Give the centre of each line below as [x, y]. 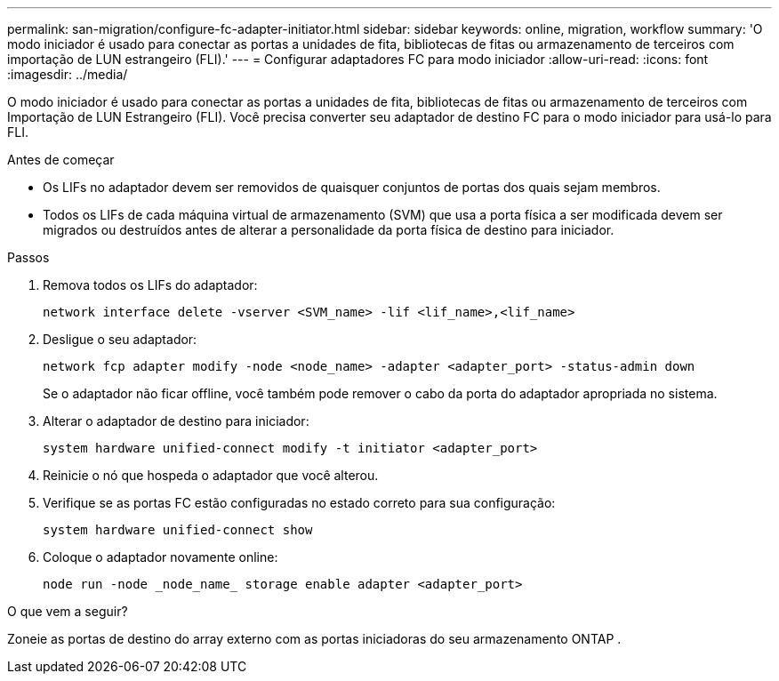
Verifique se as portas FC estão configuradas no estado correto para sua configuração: [299, 503]
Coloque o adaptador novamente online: [161, 557]
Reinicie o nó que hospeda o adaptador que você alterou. [211, 475]
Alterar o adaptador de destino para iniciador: [176, 421]
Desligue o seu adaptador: [120, 339]
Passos [28, 257]
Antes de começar [61, 160]
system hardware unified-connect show [178, 530]
